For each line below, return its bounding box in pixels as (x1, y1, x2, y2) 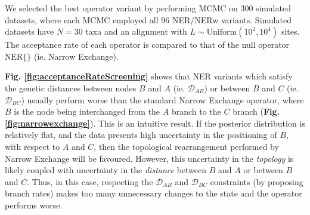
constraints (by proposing (210, 175, 303, 188)
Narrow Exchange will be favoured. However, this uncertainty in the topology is (5, 152, 294, 164)
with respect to (5, 140, 60, 152)
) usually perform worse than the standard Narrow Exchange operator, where (21, 93, 304, 106)
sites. (281, 25, 300, 38)
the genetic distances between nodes (5, 81, 137, 94)
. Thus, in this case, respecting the (27, 175, 153, 188)
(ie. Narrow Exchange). (34, 50, 119, 62)
